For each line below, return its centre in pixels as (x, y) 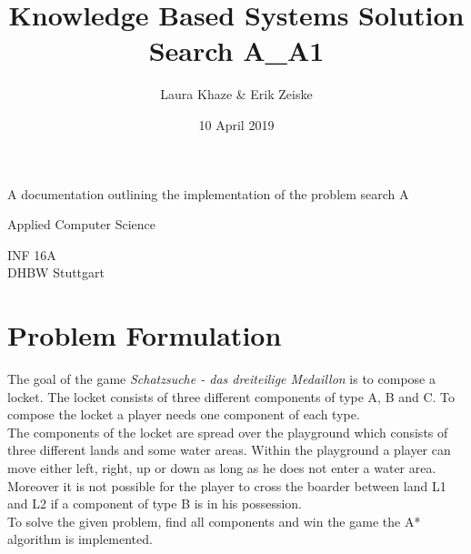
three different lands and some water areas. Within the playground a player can (229, 450)
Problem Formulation (145, 335)
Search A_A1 (236, 50)
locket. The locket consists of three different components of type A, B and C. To (231, 396)
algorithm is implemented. (80, 539)
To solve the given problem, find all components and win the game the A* (214, 521)
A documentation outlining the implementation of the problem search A (208, 193)
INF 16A (32, 254)
